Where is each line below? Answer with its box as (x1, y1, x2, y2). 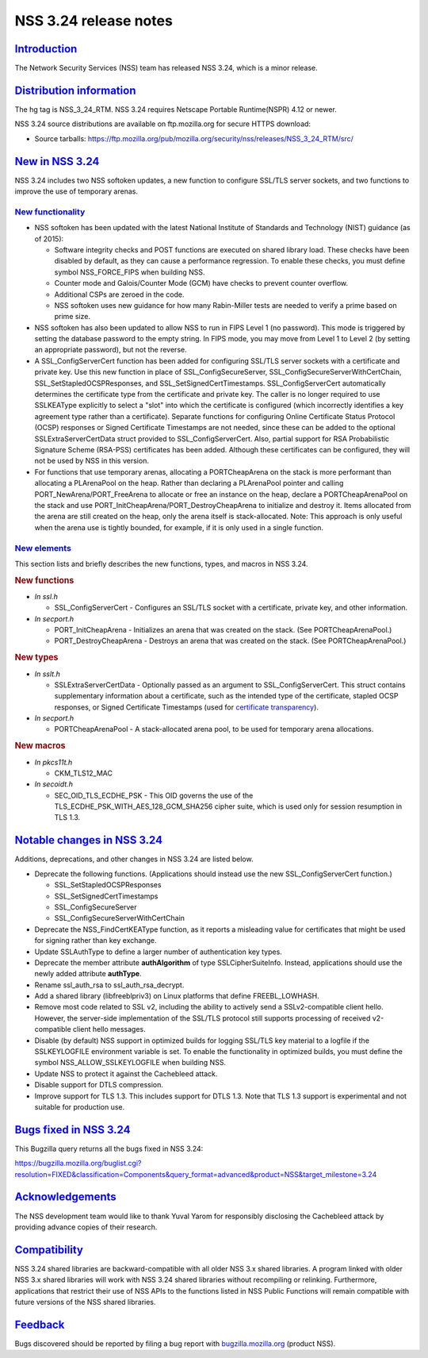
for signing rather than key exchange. (34, 936, 157, 945)
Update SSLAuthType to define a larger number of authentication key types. (34, 947, 283, 956)
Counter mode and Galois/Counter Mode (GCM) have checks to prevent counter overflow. (54, 279, 349, 288)
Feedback (14, 1318, 65, 1331)
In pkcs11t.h (34, 757, 73, 767)
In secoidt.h (34, 779, 73, 789)
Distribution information (14, 83, 136, 97)
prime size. (54, 312, 91, 321)
